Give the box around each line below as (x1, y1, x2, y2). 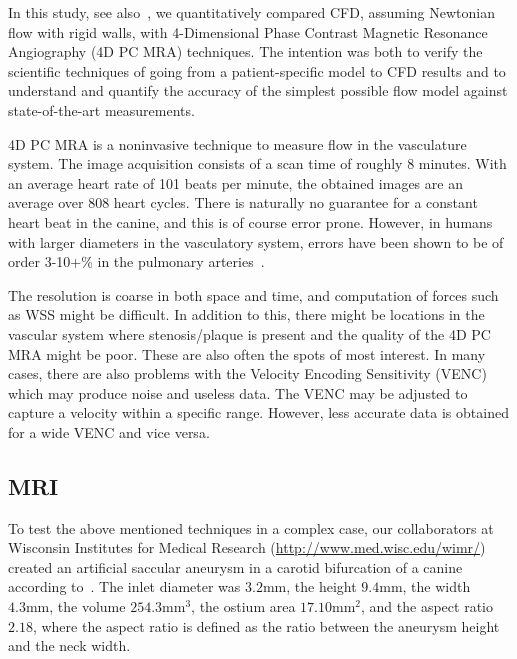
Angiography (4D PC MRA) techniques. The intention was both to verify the (8, 41, 483, 62)
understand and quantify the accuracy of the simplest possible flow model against (8, 80, 508, 101)
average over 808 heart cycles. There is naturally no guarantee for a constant (8, 192, 478, 213)
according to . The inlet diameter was (8, 576, 241, 597)
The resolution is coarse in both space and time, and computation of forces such (8, 284, 499, 305)
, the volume (49, 596, 126, 617)
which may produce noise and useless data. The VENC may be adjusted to (8, 382, 468, 403)
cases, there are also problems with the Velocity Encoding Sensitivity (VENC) (8, 363, 487, 384)
